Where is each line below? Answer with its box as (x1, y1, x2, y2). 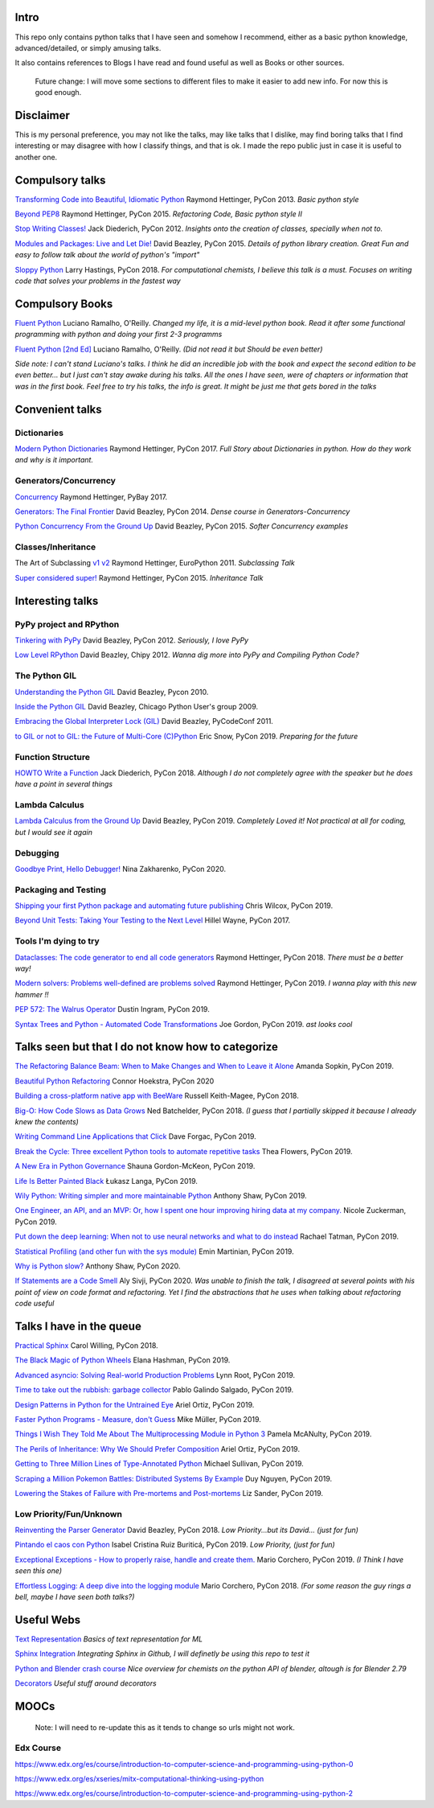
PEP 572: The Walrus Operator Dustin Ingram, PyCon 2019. (14, 1005, 211, 1014)
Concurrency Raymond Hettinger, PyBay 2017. (14, 491, 168, 502)
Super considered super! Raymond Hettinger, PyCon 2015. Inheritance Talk (14, 573, 264, 582)
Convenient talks (14, 402, 102, 416)
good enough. (35, 88, 82, 97)
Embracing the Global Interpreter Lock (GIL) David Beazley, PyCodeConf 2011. (14, 717, 273, 726)
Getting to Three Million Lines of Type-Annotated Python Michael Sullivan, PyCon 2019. (14, 1459, 305, 1469)
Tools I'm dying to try (14, 935, 100, 947)
